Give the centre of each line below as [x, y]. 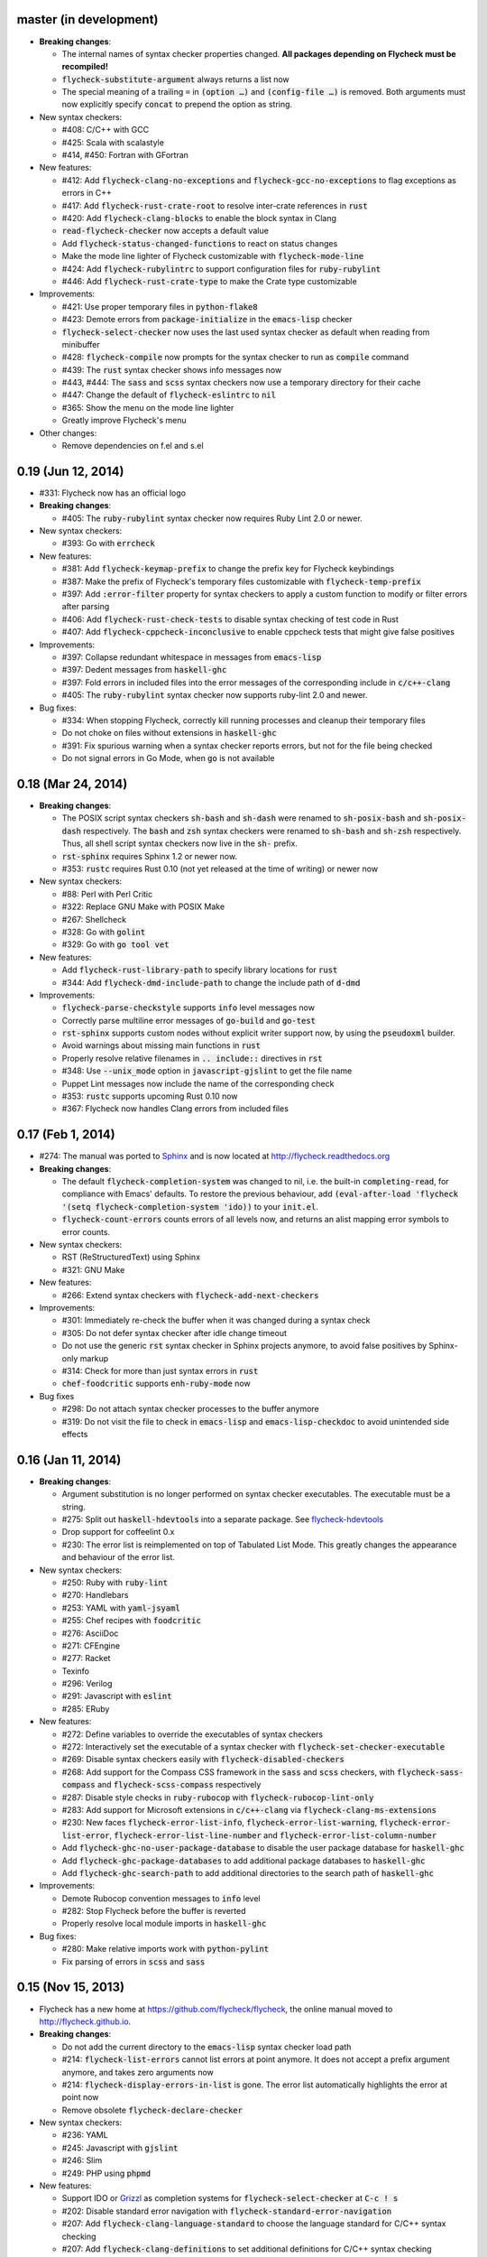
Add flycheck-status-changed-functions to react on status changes [200, 243]
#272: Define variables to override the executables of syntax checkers [193, 1734]
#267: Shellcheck [94, 919]
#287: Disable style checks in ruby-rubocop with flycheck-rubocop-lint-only [218, 1797]
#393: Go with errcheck [108, 543]
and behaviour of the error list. [118, 1557]
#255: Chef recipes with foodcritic [132, 1621]
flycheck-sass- [431, 1772]
